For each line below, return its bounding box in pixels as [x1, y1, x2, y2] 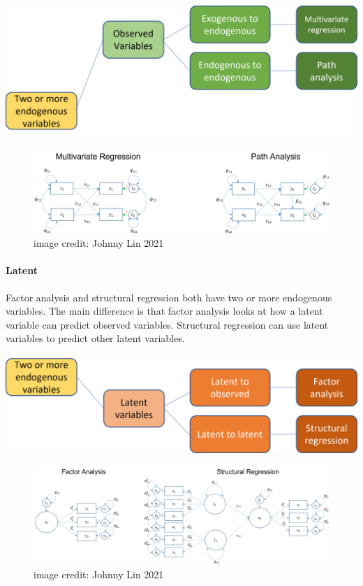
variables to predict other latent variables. [6, 331, 185, 345]
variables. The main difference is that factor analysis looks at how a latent [6, 303, 323, 318]
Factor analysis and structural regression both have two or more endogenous [6, 290, 332, 304]
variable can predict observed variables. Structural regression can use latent [6, 317, 329, 331]
